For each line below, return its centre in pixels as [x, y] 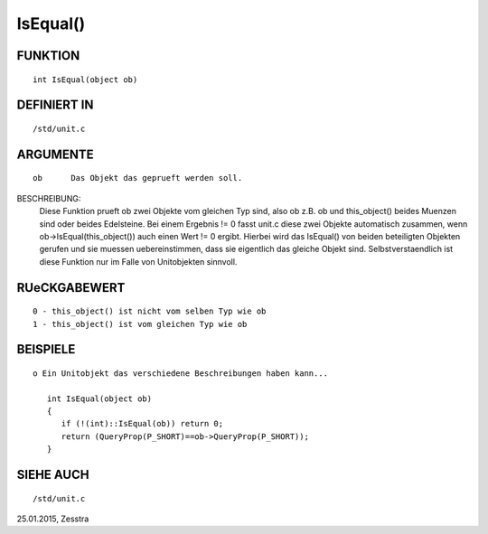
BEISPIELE [46, 349]
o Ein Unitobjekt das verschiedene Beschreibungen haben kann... [181, 373]
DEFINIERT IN [55, 105]
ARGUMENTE [55, 154]
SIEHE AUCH [53, 475]
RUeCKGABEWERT [71, 288]
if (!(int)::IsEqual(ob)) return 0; [142, 424]
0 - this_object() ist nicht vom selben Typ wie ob [150, 311]
